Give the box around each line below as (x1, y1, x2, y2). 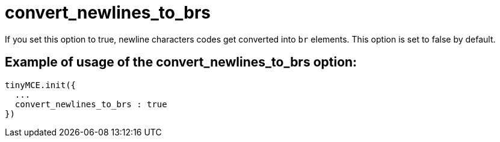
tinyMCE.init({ (5, 80, 76, 90)
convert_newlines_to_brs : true (14, 99, 167, 109)
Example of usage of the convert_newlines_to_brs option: (5, 55, 357, 70)
